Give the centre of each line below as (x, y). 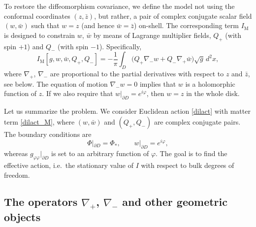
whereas (16, 153)
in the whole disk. (213, 93)
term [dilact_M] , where (39, 121)
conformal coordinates (37, 16)
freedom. (17, 175)
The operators (41, 201)
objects (22, 216)
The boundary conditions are (48, 134)
